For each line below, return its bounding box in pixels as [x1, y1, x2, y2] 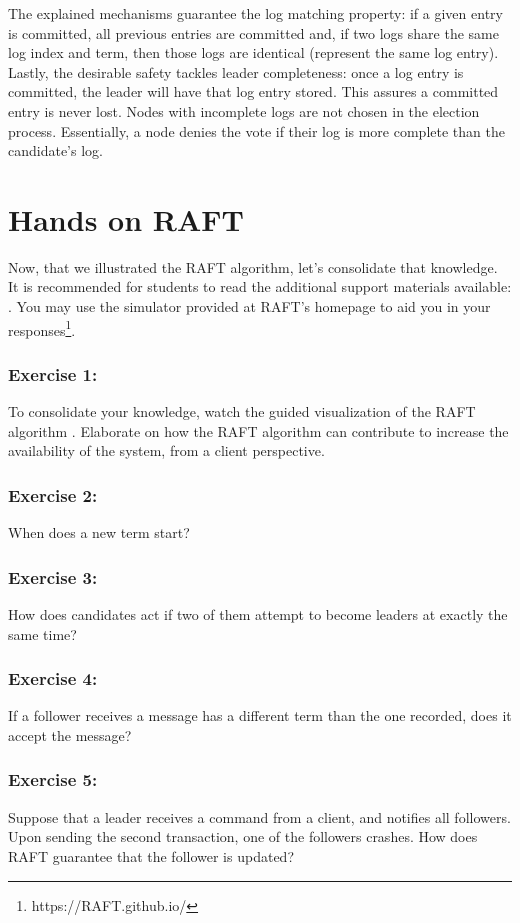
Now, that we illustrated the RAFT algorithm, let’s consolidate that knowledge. [8, 256, 498, 277]
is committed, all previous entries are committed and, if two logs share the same [8, 22, 499, 43]
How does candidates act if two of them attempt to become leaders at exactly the [8, 603, 508, 624]
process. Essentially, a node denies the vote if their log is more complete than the [8, 120, 505, 141]
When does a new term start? [8, 522, 190, 543]
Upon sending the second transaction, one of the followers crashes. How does [8, 826, 478, 847]
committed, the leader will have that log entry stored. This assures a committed [8, 81, 499, 102]
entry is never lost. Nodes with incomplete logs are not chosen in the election [8, 100, 480, 121]
